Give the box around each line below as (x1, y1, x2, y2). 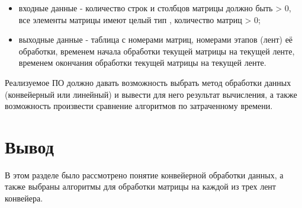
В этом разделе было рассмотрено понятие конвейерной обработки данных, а (5, 168, 284, 181)
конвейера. (5, 192, 43, 204)
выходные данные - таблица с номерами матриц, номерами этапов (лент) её (18, 33, 293, 46)
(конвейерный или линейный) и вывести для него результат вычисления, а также (5, 88, 297, 100)
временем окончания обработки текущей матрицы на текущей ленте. (18, 56, 266, 69)
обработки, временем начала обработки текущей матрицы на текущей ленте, (18, 44, 295, 57)
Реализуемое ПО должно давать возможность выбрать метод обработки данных (5, 76, 291, 88)
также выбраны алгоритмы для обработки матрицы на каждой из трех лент (5, 180, 276, 193)
